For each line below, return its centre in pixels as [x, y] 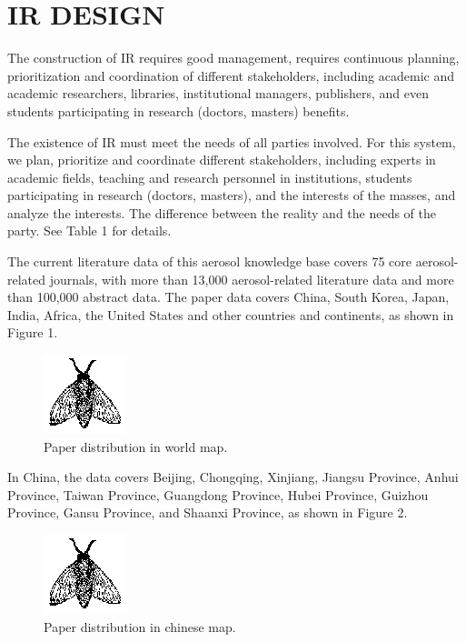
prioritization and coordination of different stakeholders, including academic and [231, 75]
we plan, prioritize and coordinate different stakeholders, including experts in [222, 160]
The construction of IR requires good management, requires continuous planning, [233, 58]
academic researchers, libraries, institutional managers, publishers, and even [218, 93]
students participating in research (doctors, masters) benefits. [178, 110]
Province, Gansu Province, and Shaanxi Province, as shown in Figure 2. [208, 512]
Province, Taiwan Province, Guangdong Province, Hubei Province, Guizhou [218, 494]
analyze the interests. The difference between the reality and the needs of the [222, 212]
